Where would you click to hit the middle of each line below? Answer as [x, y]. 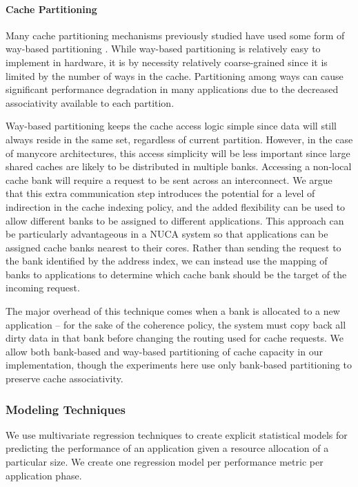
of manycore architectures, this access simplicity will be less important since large [178, 153]
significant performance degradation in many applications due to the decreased [172, 89]
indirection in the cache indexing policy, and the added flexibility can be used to [176, 206]
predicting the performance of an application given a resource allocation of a [167, 448]
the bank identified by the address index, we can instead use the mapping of [167, 261]
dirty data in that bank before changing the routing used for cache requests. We [175, 338]
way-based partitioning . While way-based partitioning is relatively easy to [163, 49]
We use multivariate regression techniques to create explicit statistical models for [177, 434]
